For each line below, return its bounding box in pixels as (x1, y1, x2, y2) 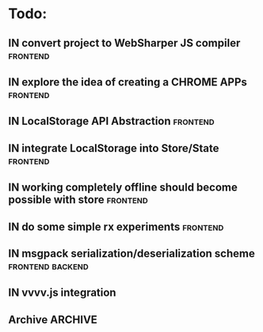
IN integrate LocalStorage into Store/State (8, 141, 219, 155)
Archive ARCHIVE (8, 313, 97, 326)
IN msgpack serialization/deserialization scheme (8, 247, 255, 260)
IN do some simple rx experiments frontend (8, 220, 224, 233)
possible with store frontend (8, 193, 148, 206)
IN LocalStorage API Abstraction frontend (8, 115, 215, 128)
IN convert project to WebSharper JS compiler (8, 36, 241, 50)
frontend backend (8, 258, 89, 273)
